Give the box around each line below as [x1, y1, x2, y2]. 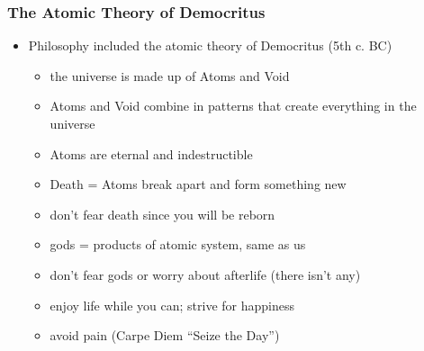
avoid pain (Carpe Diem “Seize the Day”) [50, 326, 280, 345]
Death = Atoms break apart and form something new [50, 175, 347, 193]
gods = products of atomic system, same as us [50, 235, 306, 254]
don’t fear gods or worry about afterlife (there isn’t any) [50, 265, 361, 283]
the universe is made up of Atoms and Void [50, 66, 290, 85]
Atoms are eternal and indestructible [50, 144, 253, 163]
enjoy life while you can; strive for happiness [50, 295, 294, 314]
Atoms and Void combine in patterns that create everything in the [50, 96, 417, 115]
